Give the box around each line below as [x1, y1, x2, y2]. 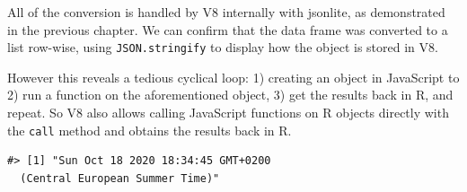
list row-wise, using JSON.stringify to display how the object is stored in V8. [7, 38, 438, 57]
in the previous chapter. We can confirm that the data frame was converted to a [7, 20, 448, 39]
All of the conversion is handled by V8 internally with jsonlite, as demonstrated [7, 3, 445, 21]
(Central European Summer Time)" [20, 171, 220, 185]
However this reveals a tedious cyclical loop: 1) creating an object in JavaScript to [7, 67, 460, 86]
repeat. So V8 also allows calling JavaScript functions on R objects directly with [7, 103, 449, 122]
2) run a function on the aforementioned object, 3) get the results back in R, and [7, 85, 454, 104]
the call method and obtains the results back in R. [7, 120, 292, 139]
